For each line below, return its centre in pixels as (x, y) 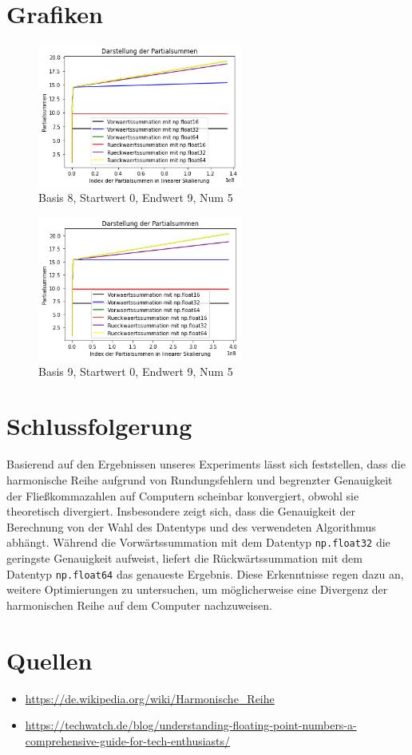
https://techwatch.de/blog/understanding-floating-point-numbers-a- (191, 725)
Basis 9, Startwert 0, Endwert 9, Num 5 (136, 371)
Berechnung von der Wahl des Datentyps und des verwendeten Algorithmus (191, 526)
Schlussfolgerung (99, 426)
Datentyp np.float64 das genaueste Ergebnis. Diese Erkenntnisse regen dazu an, (205, 573)
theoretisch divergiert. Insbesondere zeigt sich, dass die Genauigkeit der (181, 511)
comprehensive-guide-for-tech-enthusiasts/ (128, 740)
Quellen (50, 660)
